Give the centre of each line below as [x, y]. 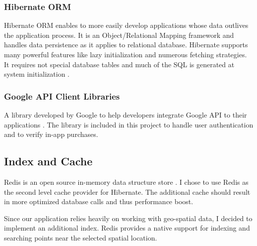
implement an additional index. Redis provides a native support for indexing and [127, 228]
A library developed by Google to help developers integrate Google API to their [126, 115]
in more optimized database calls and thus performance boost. [99, 201]
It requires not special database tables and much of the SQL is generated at [119, 64]
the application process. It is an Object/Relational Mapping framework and [119, 35]
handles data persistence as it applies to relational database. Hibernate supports [126, 45]
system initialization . [37, 74]
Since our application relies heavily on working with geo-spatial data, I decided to [128, 218]
